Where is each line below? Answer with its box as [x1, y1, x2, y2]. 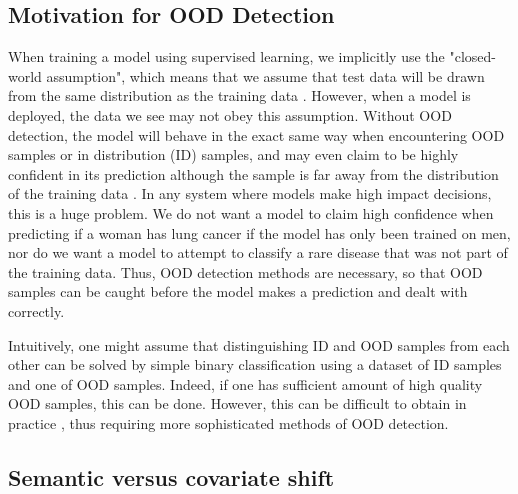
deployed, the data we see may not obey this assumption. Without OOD [8, 104, 452, 125]
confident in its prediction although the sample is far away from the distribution [8, 163, 499, 184]
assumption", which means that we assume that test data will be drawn [46, 65, 485, 86]
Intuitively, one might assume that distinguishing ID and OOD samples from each [8, 334, 510, 355]
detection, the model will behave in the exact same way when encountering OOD [8, 124, 505, 145]
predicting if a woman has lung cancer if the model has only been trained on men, [8, 222, 511, 243]
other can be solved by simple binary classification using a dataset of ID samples [8, 354, 502, 375]
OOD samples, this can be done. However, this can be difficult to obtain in [8, 393, 467, 414]
